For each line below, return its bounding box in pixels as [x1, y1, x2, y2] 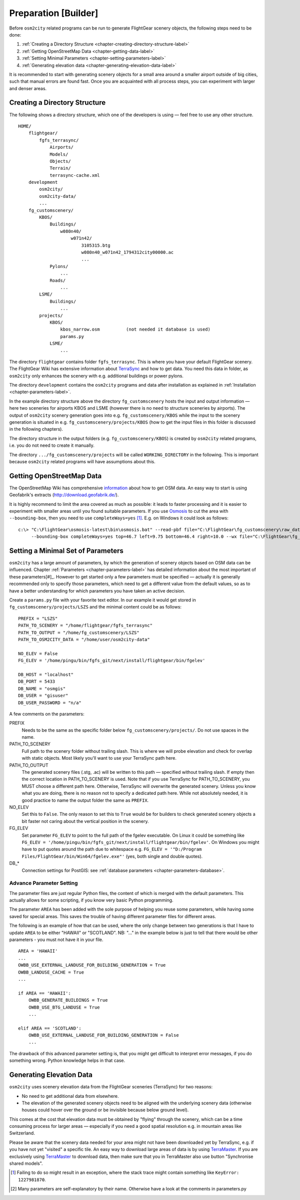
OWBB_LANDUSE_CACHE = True [18, 969, 84, 975]
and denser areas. [9, 85, 47, 91]
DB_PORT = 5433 [18, 679, 55, 685]
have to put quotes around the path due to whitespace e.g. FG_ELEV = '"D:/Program [21, 846, 202, 852]
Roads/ [49, 277, 66, 283]
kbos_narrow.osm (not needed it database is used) [60, 327, 211, 333]
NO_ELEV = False [18, 651, 58, 656]
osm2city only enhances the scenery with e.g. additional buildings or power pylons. [9, 373, 183, 379]
